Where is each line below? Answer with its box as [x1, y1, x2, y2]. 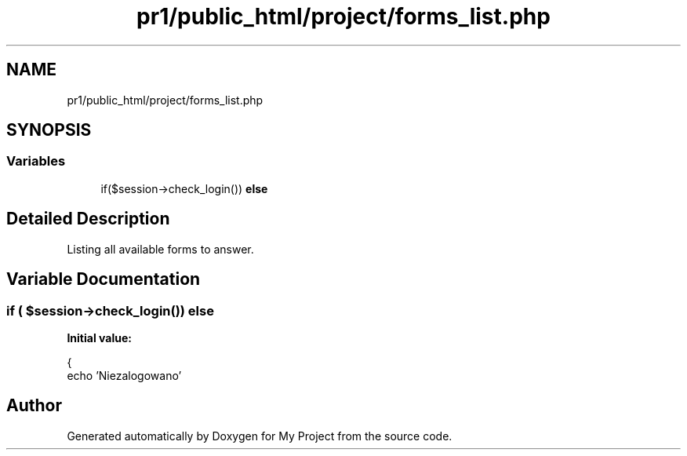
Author [6, 396, 62, 416]
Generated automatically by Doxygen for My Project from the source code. [67, 429, 453, 443]
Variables [6, 153, 66, 170]
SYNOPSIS [6, 120, 92, 140]
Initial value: [67, 330, 132, 345]
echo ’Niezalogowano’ [67, 368, 182, 382]
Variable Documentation [6, 269, 201, 290]
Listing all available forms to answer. [67, 242, 254, 256]
